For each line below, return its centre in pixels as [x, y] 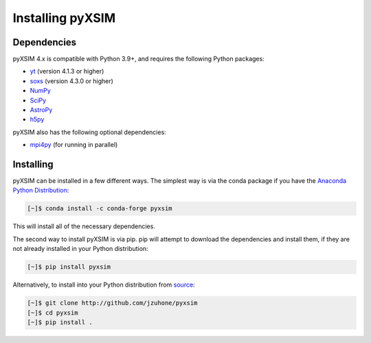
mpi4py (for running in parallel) [74, 145]
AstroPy [41, 110]
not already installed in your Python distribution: [80, 249]
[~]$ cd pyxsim [53, 312]
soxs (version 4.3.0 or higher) [71, 81]
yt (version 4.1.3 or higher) [67, 71]
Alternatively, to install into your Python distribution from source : [104, 285]
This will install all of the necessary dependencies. [84, 226]
